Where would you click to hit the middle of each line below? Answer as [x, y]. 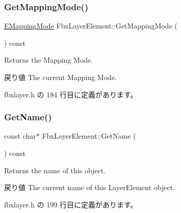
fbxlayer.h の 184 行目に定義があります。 [71, 94]
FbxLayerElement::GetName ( [89, 136]
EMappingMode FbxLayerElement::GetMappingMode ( [91, 26]
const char [20, 136]
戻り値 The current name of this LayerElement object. [90, 187]
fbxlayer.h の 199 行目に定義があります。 [71, 204]
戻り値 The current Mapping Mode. [60, 77]
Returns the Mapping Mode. [49, 60]
